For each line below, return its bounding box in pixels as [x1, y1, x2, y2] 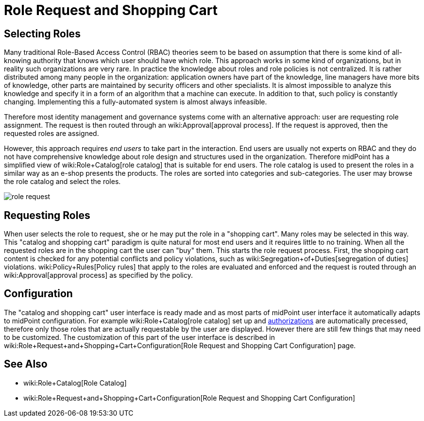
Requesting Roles [4, 209, 90, 221]
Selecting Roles [4, 27, 81, 40]
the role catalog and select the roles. [4, 177, 121, 186]
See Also [4, 358, 48, 370]
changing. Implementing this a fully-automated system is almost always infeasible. [4, 98, 267, 106]
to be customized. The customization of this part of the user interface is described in [4, 333, 275, 341]
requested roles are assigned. [4, 129, 99, 138]
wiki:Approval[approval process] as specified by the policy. [4, 271, 193, 280]
